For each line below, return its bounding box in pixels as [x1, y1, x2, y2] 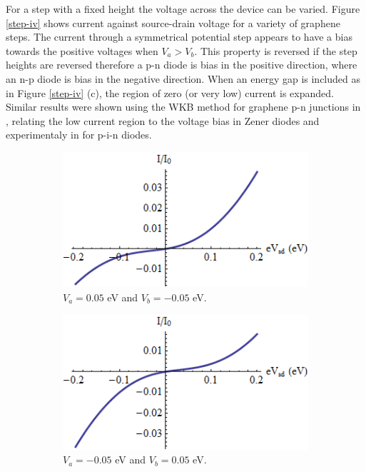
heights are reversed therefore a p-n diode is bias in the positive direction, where [6, 57, 357, 72]
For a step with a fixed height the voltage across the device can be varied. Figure [6, 1, 360, 16]
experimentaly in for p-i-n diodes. [6, 127, 152, 142]
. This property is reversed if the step [194, 43, 357, 58]
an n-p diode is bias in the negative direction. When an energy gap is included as [6, 71, 361, 86]
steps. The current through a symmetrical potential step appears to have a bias [6, 29, 352, 44]
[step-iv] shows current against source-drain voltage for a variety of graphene [6, 15, 340, 30]
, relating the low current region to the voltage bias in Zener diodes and [6, 113, 320, 128]
